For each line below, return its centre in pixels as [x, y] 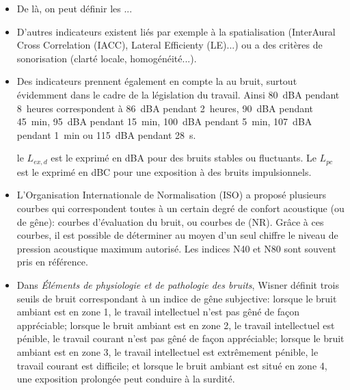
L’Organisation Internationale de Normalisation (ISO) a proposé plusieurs [172, 195]
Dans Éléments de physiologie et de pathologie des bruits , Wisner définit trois [178, 284]
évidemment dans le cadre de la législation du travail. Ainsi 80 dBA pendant [178, 94]
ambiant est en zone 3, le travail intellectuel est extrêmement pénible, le [167, 351]
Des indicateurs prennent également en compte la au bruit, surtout [157, 81]
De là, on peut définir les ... [75, 8]
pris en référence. [52, 262]
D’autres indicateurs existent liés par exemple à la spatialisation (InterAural [176, 31]
